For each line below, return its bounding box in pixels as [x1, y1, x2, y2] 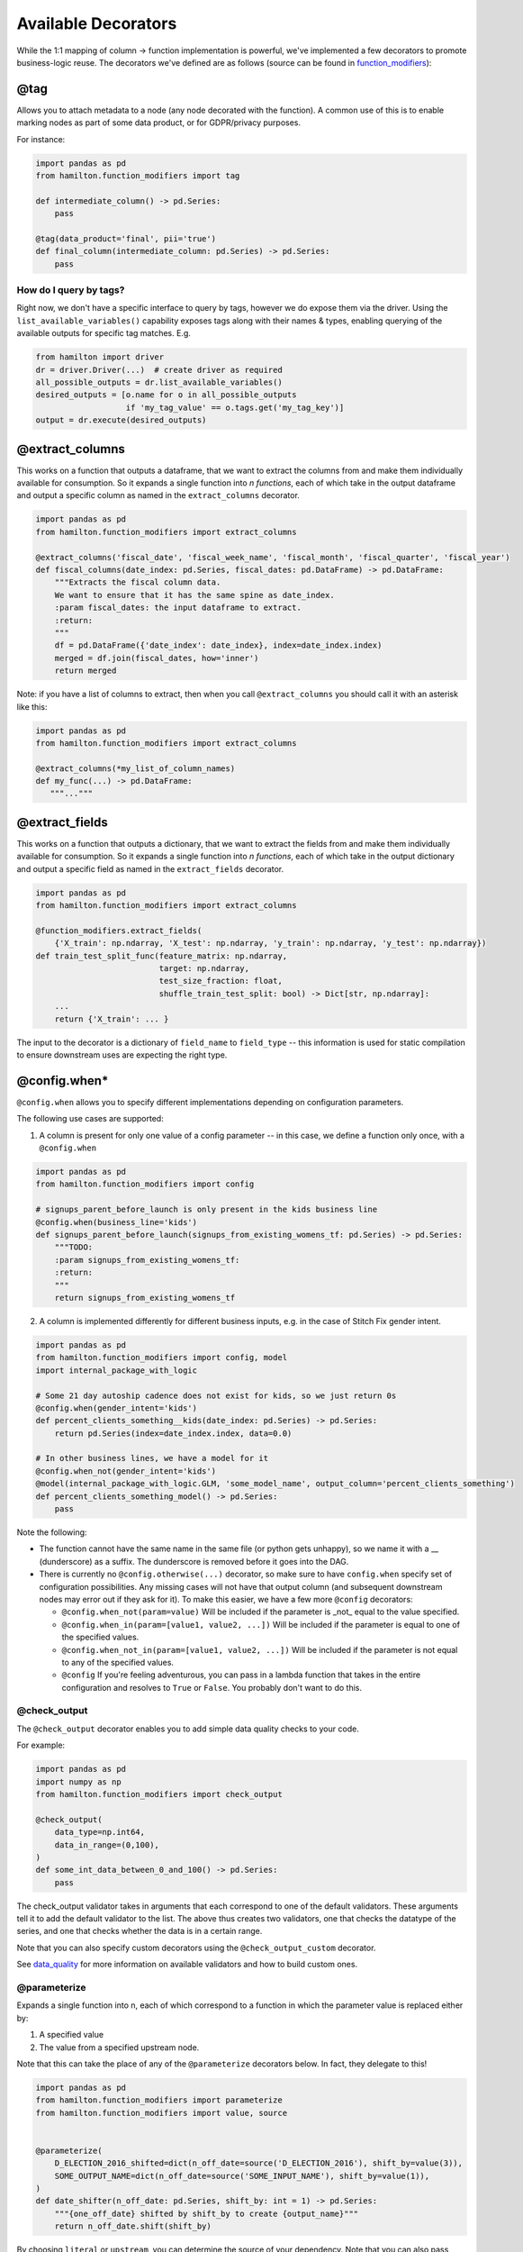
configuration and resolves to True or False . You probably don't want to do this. [61, 1682, 363, 1693]
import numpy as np [35, 1776, 122, 1787]
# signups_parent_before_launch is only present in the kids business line [35, 1204, 378, 1215]
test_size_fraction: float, [158, 976, 283, 986]
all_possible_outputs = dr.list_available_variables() [35, 377, 283, 387]
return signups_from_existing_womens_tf [54, 1293, 236, 1303]
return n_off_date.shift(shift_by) [54, 2221, 212, 2231]
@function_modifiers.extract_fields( [35, 925, 203, 936]
